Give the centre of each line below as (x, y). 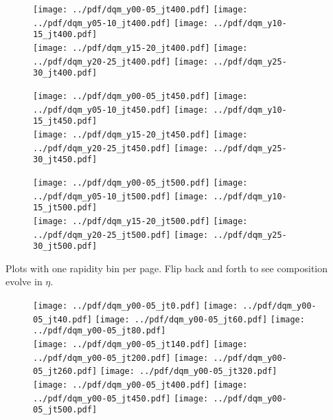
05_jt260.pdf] (65, 372)
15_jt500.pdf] (65, 208)
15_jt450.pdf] (65, 121)
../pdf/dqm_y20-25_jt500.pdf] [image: (121, 235)
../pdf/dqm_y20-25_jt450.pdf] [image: (121, 148)
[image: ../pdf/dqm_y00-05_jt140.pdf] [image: (140, 344)
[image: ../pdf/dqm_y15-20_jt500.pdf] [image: (140, 221)
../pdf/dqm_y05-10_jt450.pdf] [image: (121, 110)
